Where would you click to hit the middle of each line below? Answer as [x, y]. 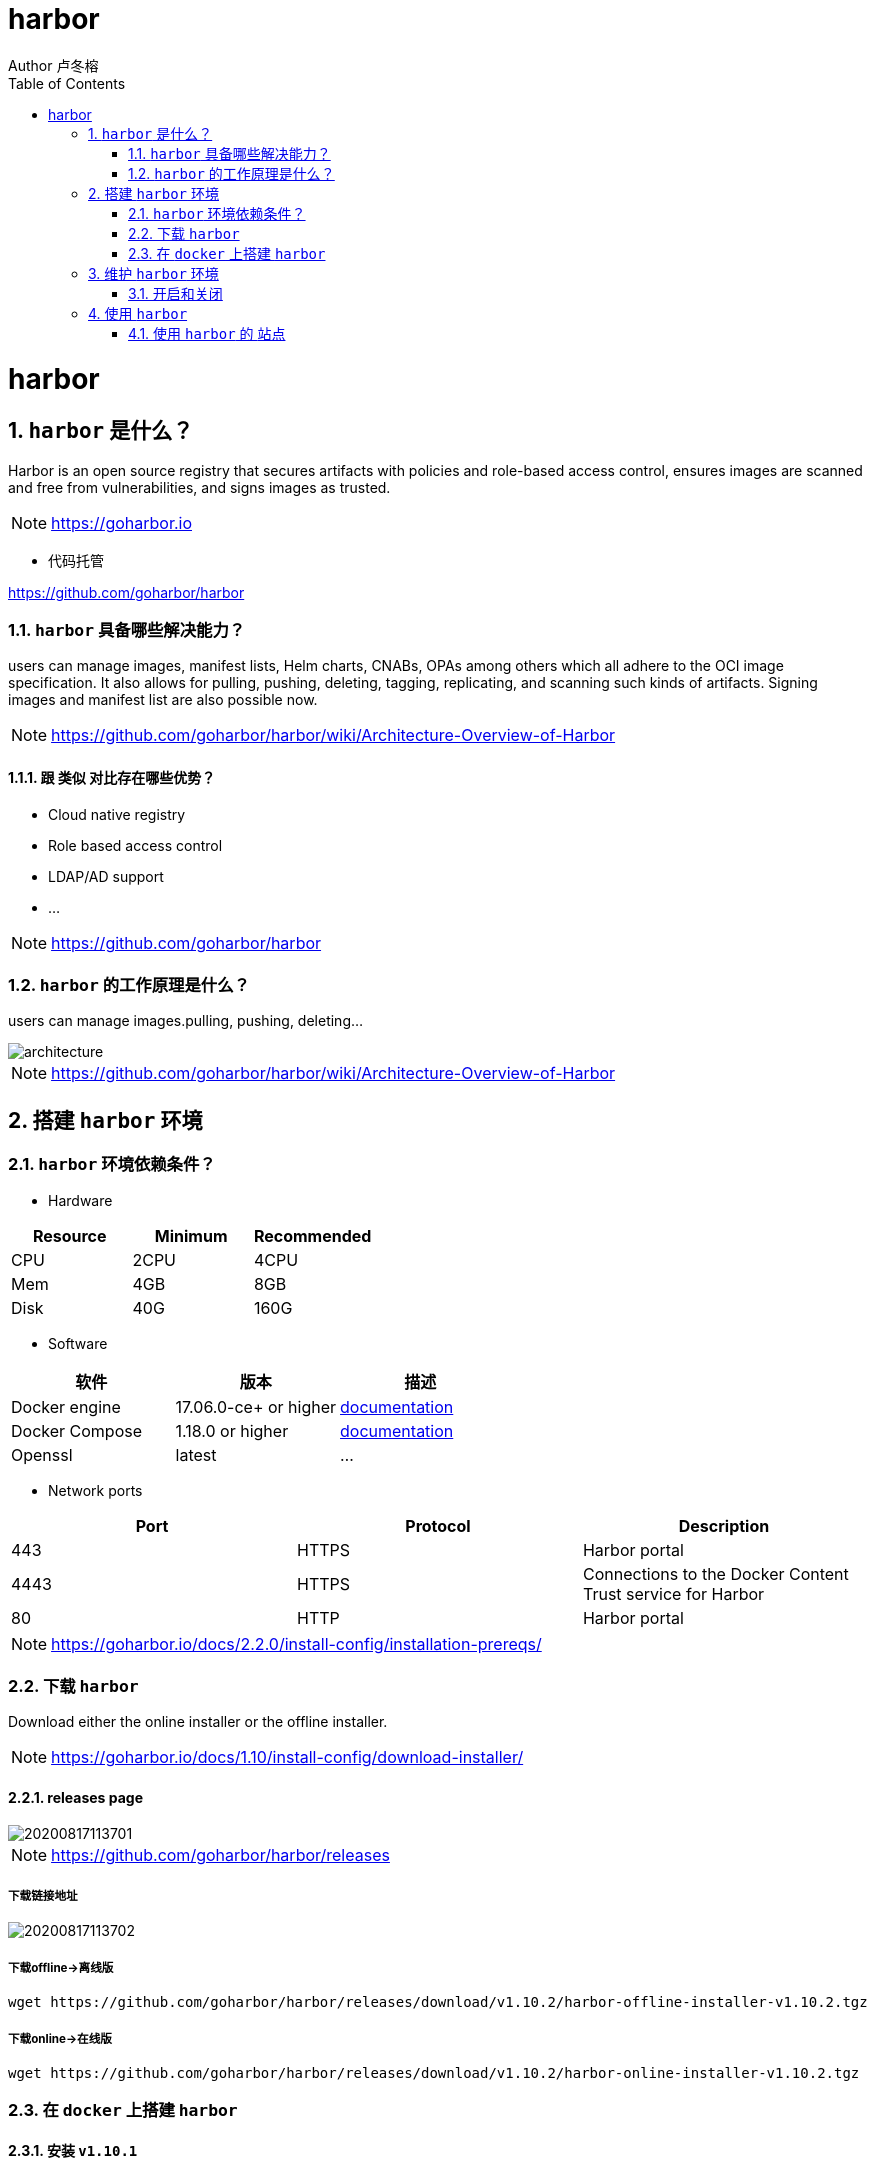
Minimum [191, 1235]
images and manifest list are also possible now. [163, 700]
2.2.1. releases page [76, 1797]
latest [196, 1454]
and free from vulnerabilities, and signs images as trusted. [199, 487]
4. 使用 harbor [138, 313]
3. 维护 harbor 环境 [153, 273]
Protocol [438, 1525]
